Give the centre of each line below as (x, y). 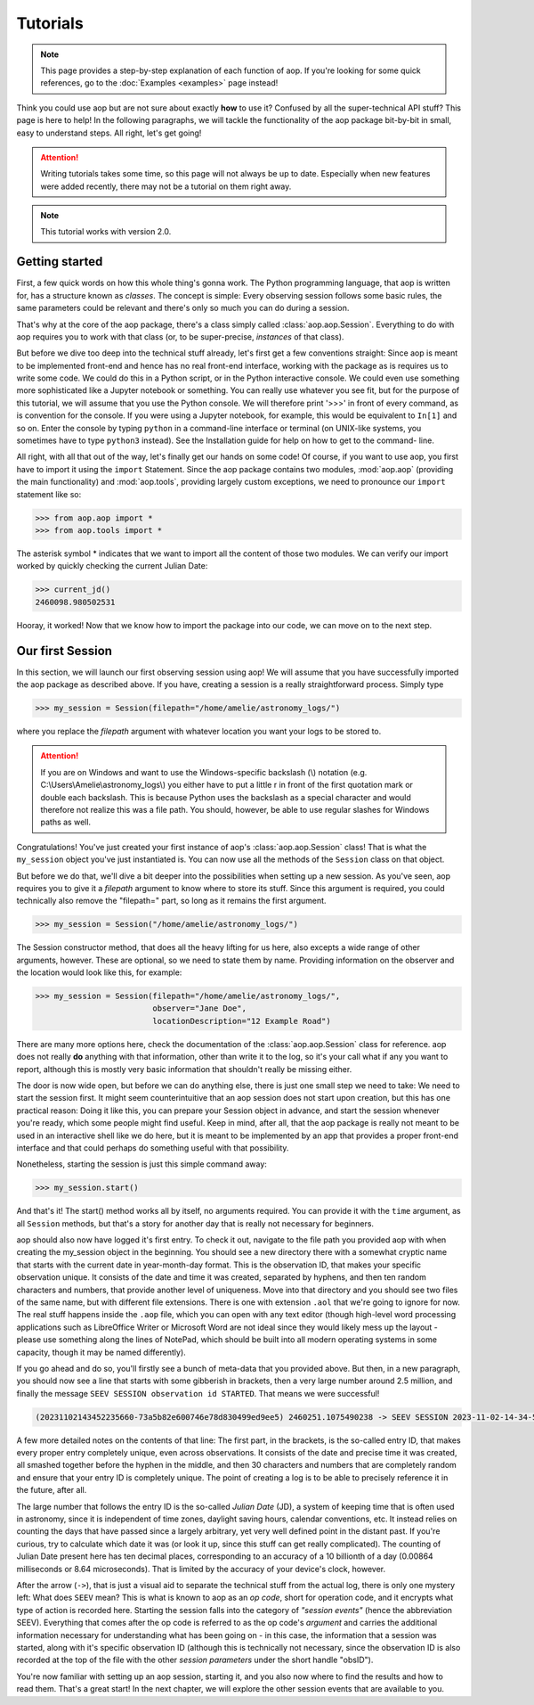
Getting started (60, 262)
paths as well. (66, 822)
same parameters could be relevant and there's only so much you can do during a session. (183, 308)
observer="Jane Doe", (199, 1008)
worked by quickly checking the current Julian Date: (112, 566)
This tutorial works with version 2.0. (106, 232)
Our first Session (65, 651)
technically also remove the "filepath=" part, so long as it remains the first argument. (171, 901)
